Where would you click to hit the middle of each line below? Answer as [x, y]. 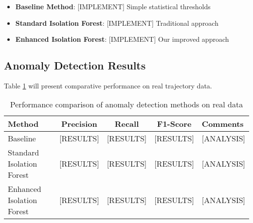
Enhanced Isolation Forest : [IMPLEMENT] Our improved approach [122, 39]
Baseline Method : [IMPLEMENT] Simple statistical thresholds [113, 6]
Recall [127, 123]
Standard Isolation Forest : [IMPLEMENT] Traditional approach [117, 23]
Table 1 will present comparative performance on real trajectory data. [108, 85]
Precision [79, 123]
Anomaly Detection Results [75, 65]
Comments [223, 123]
